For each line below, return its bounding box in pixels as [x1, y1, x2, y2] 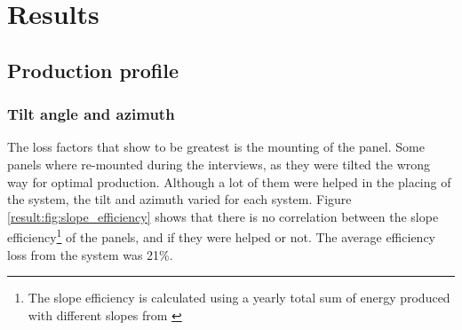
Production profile [7, 56, 179, 83]
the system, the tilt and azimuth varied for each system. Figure [7, 190, 352, 208]
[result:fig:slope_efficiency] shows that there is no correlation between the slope [7, 207, 439, 225]
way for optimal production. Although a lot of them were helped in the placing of [7, 172, 451, 191]
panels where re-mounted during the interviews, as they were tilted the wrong [7, 154, 431, 173]
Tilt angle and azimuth [7, 103, 175, 125]
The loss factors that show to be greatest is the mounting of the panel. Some [7, 137, 425, 156]
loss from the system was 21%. [7, 245, 173, 263]
